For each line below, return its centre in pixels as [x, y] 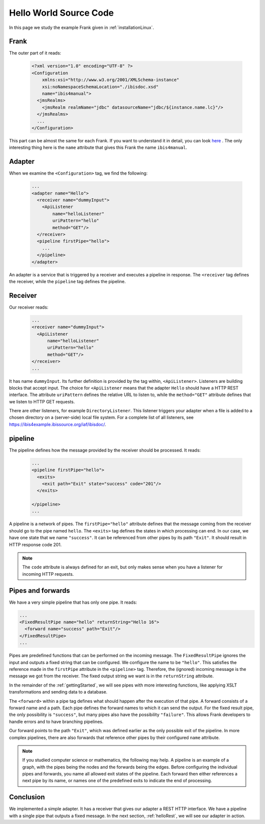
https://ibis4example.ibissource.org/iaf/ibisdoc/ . [58, 424]
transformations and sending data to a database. [58, 692]
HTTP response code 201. [35, 544]
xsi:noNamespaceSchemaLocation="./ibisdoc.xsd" [100, 87]
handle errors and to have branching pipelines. [56, 721]
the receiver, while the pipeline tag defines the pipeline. [67, 281]
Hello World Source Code [61, 13]
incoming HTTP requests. [48, 574]
